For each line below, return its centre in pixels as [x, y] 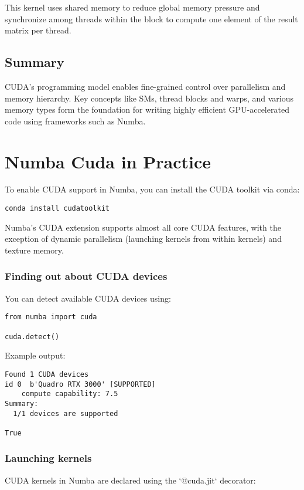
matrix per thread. [38, 30]
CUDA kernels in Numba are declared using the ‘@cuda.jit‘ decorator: [130, 480]
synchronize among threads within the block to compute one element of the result [151, 18]
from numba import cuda [51, 317]
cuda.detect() [32, 337]
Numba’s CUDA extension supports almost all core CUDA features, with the [143, 227]
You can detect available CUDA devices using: [88, 298]
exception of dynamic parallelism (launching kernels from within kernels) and [143, 239]
